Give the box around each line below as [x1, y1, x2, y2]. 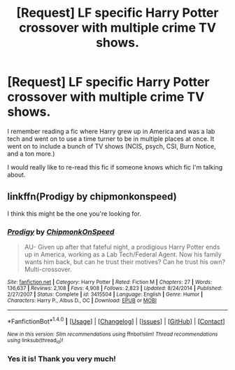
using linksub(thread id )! [7, 336, 64, 345]
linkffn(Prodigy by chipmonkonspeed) [7, 191, 177, 203]
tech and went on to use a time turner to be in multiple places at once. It [7, 135, 215, 143]
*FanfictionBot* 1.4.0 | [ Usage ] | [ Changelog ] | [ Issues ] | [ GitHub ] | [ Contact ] [7, 316, 225, 325]
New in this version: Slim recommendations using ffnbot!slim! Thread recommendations [7, 331, 218, 338]
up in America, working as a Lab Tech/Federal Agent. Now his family [24, 250, 222, 259]
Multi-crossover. [24, 265, 72, 274]
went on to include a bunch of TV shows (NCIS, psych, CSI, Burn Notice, [7, 142, 216, 150]
